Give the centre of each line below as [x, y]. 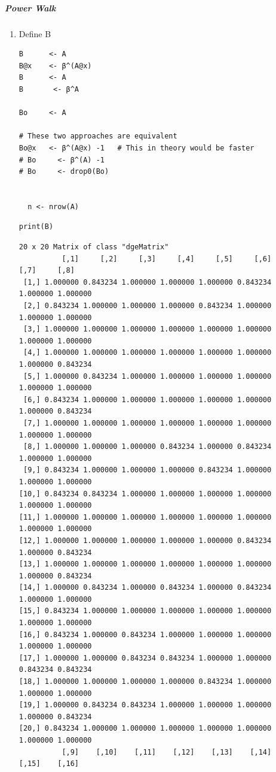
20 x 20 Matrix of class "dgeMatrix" [94, 247]
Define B [35, 33]
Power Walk [30, 7]
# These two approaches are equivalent [98, 136]
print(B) [36, 227]
